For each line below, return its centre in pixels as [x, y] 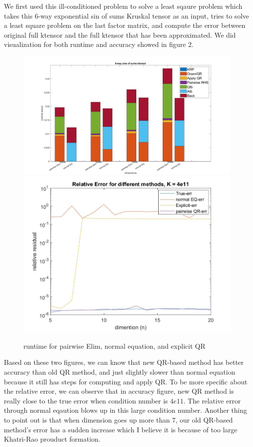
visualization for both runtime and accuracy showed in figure [95, 44]
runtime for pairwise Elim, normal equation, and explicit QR [115, 346]
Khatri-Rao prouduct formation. [52, 439]
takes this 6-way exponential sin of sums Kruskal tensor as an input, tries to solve [126, 15]
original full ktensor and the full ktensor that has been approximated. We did [120, 34]
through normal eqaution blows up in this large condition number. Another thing [126, 410]
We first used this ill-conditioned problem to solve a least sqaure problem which [123, 6]
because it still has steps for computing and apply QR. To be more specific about [126, 381]
